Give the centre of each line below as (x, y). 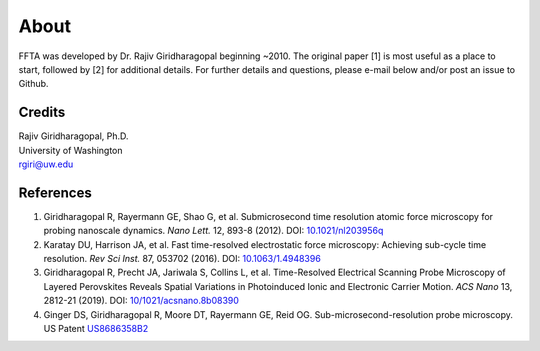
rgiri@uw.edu (46, 164)
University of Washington (71, 150)
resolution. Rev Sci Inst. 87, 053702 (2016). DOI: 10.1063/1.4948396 (182, 259)
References (55, 192)
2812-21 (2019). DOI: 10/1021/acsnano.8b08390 (141, 301)
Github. (33, 84)
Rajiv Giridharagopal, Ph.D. (73, 136)
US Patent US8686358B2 (96, 329)
